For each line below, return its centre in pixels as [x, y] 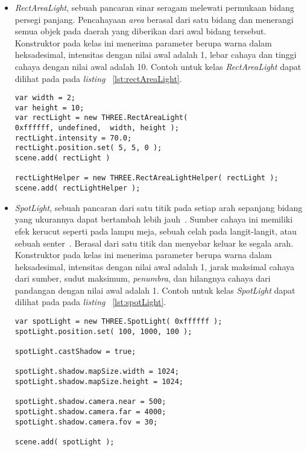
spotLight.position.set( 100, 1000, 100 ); [103, 331]
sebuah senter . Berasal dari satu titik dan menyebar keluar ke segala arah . [154, 243]
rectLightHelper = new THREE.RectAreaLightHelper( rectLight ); [147, 178]
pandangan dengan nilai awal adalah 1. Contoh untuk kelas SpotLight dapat [155, 290]
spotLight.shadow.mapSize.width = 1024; [97, 372]
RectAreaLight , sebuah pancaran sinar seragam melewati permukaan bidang [154, 7]
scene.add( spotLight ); [65, 442]
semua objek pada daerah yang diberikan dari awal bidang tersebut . [141, 31]
